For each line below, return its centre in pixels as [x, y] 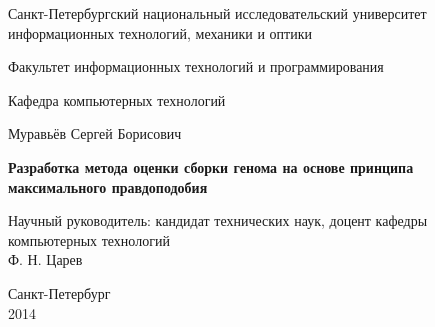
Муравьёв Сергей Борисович [95, 133]
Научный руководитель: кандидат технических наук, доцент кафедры [218, 220]
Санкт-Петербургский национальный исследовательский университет [217, 13]
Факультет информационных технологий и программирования [196, 66]
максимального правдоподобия [108, 186]
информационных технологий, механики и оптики [160, 32]
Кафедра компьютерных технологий [117, 99]
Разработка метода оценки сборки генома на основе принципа [211, 166]
